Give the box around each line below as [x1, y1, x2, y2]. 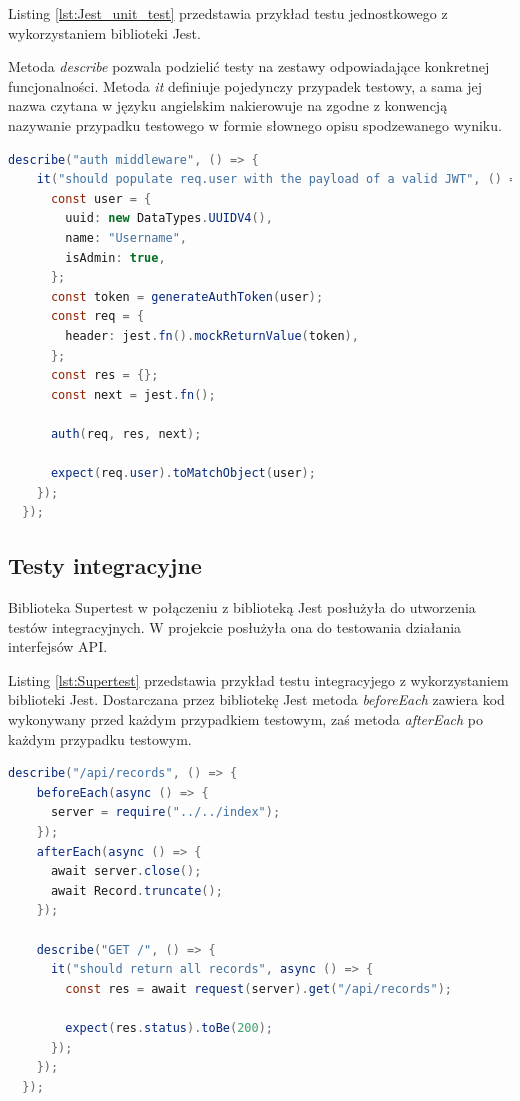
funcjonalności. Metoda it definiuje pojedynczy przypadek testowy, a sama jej [8, 75, 482, 96]
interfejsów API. [8, 636, 108, 657]
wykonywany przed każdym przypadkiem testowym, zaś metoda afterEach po [8, 709, 484, 730]
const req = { [50, 309, 145, 324]
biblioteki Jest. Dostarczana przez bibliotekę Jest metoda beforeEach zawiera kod [8, 689, 505, 710]
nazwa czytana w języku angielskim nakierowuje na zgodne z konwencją [8, 95, 448, 116]
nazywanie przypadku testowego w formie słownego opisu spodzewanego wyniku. [8, 114, 502, 135]
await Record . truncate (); [50, 883, 223, 898]
